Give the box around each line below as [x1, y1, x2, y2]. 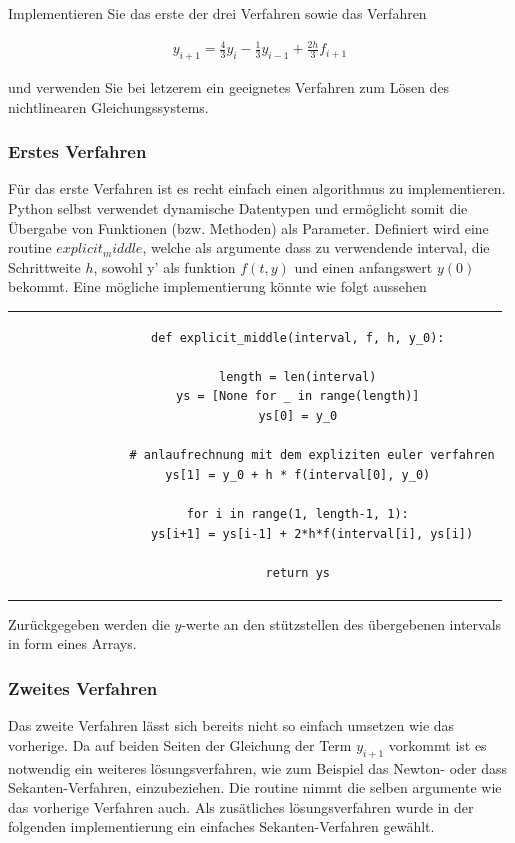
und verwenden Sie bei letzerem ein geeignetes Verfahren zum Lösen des [8, 76, 450, 97]
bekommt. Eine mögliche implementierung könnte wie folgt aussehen [8, 276, 427, 297]
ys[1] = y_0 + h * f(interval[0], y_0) [165, 467, 431, 482]
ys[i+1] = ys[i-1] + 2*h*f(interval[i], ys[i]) [151, 526, 474, 541]
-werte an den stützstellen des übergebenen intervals [181, 613, 502, 634]
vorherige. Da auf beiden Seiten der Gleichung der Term [8, 734, 352, 755]
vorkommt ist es [388, 734, 487, 755]
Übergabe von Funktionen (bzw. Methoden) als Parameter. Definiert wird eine [8, 217, 489, 238]
